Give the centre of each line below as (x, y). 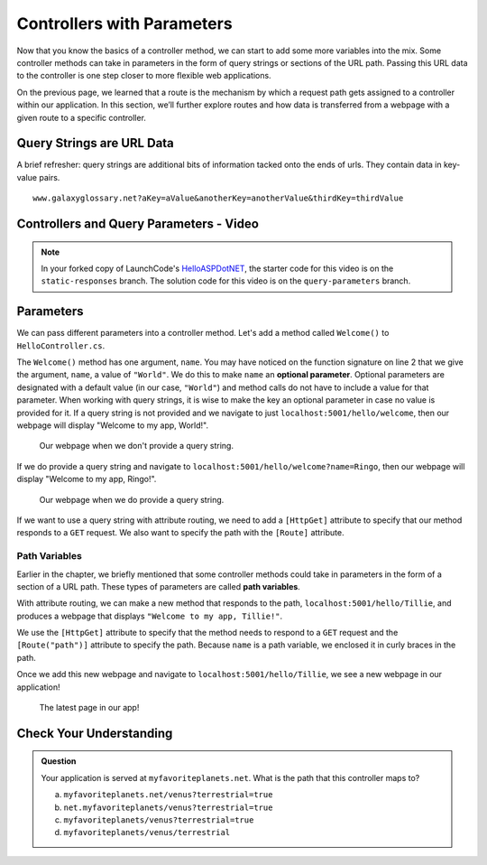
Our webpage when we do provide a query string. (132, 499)
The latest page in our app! (89, 708)
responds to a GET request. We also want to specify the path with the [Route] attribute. (180, 533)
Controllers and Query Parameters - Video (138, 224)
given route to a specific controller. (81, 117)
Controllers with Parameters (125, 23)
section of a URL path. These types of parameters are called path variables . (159, 586)
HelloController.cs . (61, 345)
